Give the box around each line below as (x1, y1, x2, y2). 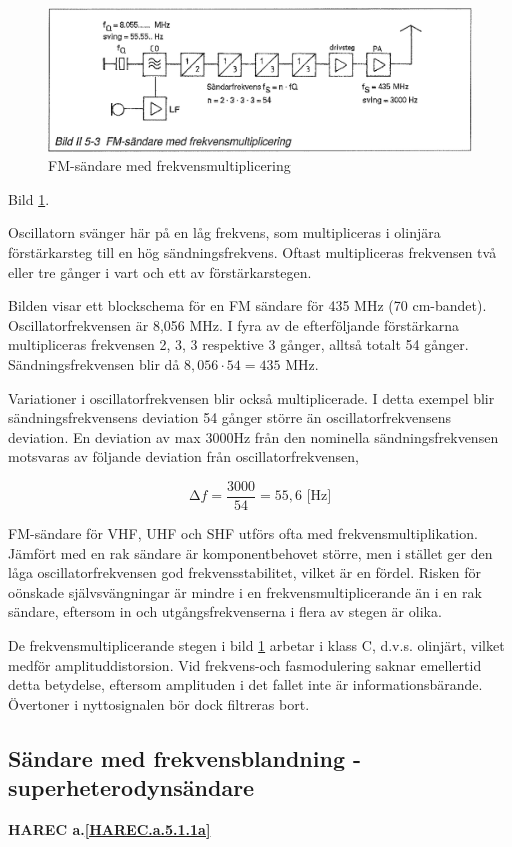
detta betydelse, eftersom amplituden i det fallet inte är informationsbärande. (8, 674, 483, 695)
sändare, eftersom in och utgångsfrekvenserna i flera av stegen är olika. (8, 601, 442, 622)
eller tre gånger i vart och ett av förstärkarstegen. (8, 261, 312, 282)
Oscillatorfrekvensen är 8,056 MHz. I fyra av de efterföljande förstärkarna (8, 314, 459, 335)
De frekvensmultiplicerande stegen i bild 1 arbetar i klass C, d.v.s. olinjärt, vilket (8, 635, 505, 656)
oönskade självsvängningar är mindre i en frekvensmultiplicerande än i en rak (8, 581, 482, 602)
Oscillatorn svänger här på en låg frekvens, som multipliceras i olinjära (8, 222, 441, 243)
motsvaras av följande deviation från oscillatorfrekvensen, (8, 446, 359, 467)
